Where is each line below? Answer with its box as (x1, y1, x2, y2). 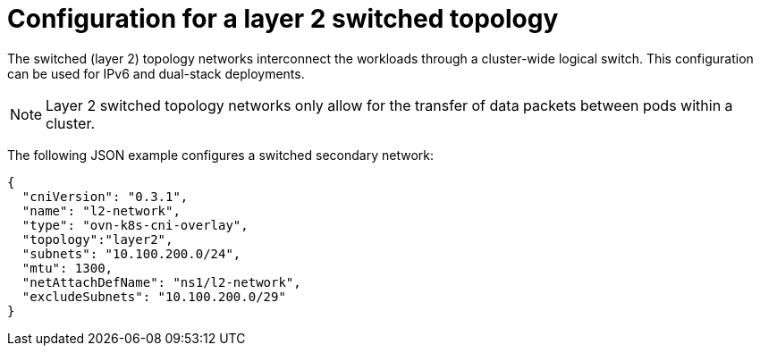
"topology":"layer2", (21, 231, 173, 247)
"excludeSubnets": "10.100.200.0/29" (21, 289, 286, 304)
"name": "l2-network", (21, 203, 181, 218)
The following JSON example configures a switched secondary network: (7, 147, 435, 163)
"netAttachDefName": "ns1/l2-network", (21, 274, 301, 290)
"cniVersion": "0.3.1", (21, 189, 189, 204)
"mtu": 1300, (21, 260, 114, 275)
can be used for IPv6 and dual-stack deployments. (7, 65, 305, 81)
